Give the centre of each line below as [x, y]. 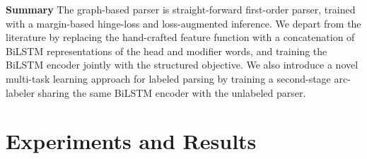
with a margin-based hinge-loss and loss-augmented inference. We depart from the [183, 23]
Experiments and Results [131, 141]
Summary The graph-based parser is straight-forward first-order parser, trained [181, 9]
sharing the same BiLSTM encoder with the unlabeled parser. [172, 92]
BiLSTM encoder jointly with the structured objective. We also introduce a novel [182, 65]
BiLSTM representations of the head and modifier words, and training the [167, 51]
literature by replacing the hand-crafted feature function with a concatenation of [180, 37]
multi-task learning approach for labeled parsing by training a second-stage [168, 78]
